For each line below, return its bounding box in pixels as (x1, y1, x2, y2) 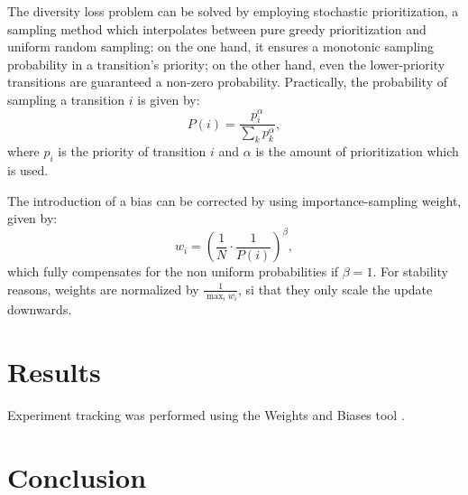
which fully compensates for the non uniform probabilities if (7, 262, 339, 281)
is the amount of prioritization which (255, 142, 459, 161)
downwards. (7, 300, 72, 319)
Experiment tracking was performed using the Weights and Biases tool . (7, 406, 405, 425)
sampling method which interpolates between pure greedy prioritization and (7, 19, 427, 38)
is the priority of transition (58, 142, 206, 161)
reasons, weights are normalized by (7, 279, 199, 298)
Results (7, 353, 101, 390)
